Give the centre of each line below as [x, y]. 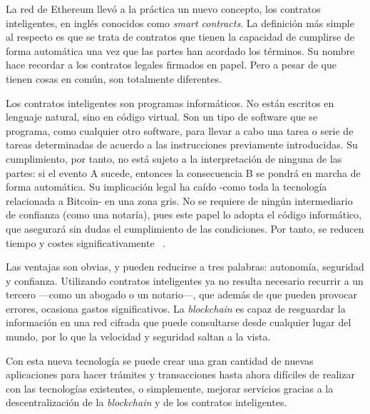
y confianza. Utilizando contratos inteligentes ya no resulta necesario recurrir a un [185, 280]
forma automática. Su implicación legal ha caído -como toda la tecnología [166, 187]
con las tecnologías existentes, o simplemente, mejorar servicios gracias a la [170, 388]
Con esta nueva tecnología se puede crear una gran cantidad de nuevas [160, 360]
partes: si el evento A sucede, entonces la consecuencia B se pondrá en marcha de [183, 172]
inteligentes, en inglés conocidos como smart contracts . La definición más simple [180, 22]
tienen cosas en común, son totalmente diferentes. [114, 78]
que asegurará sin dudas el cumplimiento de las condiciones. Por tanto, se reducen [185, 228]
